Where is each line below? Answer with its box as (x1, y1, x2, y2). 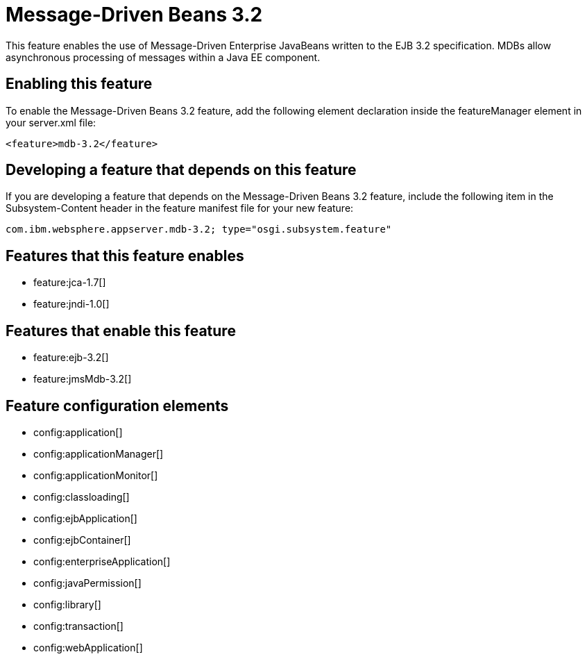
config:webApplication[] (33, 641, 143, 653)
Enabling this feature (6, 75, 153, 93)
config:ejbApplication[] (33, 512, 137, 524)
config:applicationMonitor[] (33, 469, 158, 481)
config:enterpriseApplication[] (33, 555, 171, 567)
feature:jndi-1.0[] (33, 298, 110, 310)
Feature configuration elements (6, 397, 229, 415)
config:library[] (33, 598, 101, 610)
